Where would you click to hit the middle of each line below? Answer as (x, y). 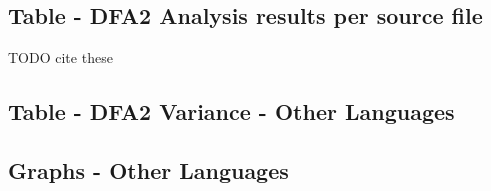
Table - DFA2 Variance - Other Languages (231, 111)
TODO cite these (60, 57)
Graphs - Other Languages (148, 169)
